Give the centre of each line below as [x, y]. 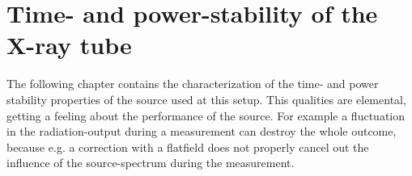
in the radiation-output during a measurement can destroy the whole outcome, [202, 131]
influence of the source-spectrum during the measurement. [151, 163]
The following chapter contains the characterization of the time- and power [193, 84]
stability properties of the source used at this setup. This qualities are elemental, [206, 99]
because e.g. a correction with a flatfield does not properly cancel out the [188, 147]
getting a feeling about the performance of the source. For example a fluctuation [206, 115]
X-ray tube [69, 45]
